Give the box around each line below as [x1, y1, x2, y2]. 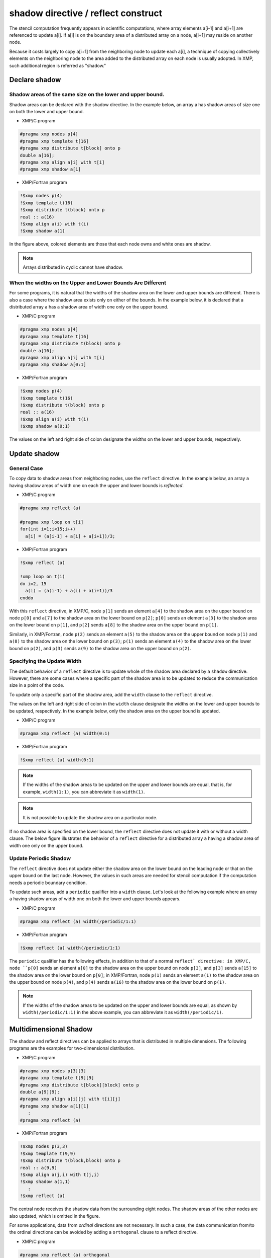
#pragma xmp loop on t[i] [20, 519, 84, 525]
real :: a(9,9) [20, 1165, 57, 1170]
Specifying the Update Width [9, 658, 82, 665]
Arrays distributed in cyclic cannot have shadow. [23, 264, 123, 270]
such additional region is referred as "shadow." [9, 62, 106, 68]
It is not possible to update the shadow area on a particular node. [23, 814, 158, 820]
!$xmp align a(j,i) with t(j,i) [20, 1172, 100, 1177]
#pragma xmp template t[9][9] [20, 1075, 94, 1081]
